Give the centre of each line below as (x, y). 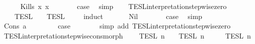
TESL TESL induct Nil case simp (108, 16)
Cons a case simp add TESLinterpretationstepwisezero (117, 26)
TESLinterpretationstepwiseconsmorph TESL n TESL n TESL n (127, 35)
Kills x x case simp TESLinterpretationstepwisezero (123, 6)
